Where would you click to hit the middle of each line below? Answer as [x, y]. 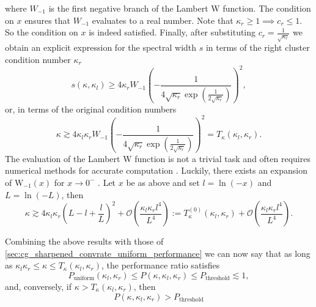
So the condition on [42, 32]
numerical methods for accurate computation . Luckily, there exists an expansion [156, 170]
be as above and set [163, 182]
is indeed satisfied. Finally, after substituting [172, 32]
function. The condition [267, 8]
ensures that [47, 20]
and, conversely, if [39, 286]
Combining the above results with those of [84, 241]
